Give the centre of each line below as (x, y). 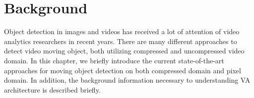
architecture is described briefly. (52, 89)
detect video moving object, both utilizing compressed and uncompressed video (124, 51)
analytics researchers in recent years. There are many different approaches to (121, 41)
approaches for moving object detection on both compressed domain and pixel (123, 70)
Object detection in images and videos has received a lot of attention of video (122, 31)
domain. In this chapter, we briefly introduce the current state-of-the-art (114, 60)
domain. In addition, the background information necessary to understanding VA (127, 80)
